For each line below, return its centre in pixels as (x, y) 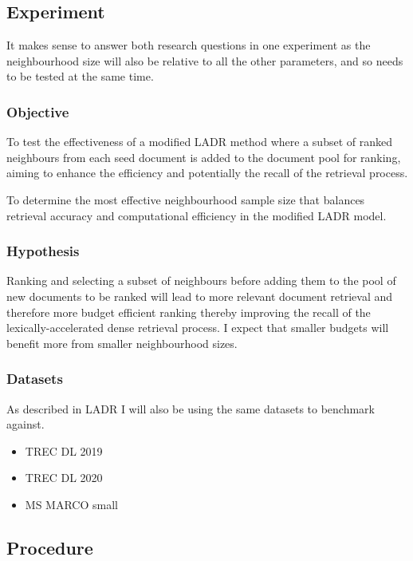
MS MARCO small (71, 504)
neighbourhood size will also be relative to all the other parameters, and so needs (205, 60)
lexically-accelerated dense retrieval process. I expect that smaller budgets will (198, 328)
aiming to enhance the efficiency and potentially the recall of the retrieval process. (207, 173)
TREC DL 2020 (64, 478)
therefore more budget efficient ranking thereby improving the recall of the (189, 312)
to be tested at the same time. (80, 76)
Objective (38, 111)
